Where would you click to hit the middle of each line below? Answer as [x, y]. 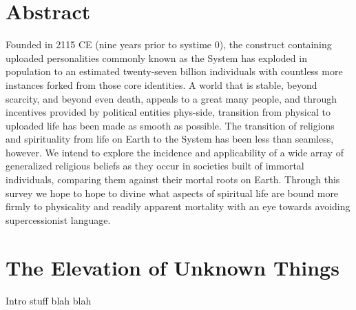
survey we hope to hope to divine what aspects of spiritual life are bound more [172, 193]
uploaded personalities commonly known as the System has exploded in [156, 58]
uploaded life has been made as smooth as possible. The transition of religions [170, 125]
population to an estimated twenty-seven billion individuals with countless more [174, 71]
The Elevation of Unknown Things [172, 267]
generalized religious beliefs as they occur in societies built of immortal [155, 166]
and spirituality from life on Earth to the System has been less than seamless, [170, 139]
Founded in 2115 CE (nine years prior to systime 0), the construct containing [169, 44]
